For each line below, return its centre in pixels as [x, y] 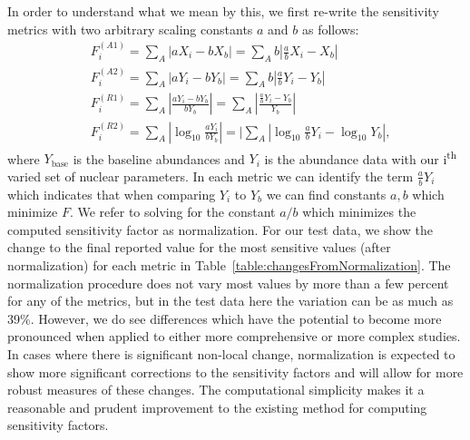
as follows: [331, 29]
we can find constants [326, 194]
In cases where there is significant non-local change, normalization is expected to [231, 353]
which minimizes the [359, 212]
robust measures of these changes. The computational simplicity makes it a [216, 390]
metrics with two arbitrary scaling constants [130, 29]
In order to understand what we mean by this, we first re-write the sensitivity [223, 11]
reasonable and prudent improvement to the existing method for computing [217, 407]
